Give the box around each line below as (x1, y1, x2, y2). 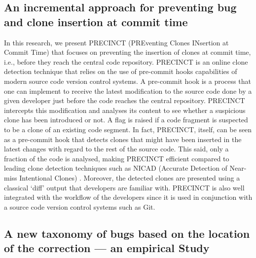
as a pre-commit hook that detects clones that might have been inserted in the (4, 134, 242, 144)
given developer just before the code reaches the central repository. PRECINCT (4, 95, 245, 106)
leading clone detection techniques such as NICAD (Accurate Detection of (4, 163, 227, 173)
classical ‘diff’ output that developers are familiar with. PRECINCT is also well (4, 182, 245, 192)
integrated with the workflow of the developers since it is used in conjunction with (4, 192, 253, 202)
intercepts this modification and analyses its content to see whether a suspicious (4, 105, 246, 115)
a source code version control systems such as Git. (4, 201, 155, 212)
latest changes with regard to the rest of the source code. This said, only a (4, 144, 229, 154)
